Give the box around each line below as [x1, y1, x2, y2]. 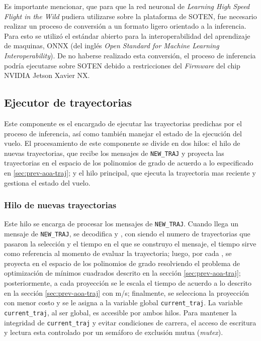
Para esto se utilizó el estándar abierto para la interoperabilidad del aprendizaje [4, 30, 250, 41]
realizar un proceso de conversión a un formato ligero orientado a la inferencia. [4, 21, 246, 31]
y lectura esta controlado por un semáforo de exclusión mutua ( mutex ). [4, 327, 223, 337]
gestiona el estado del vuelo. [4, 177, 91, 188]
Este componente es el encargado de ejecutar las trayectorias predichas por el [4, 118, 242, 128]
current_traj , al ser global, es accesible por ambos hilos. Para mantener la [4, 307, 237, 317]
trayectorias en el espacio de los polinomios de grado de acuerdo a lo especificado [4, 157, 253, 168]
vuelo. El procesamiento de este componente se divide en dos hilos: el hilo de [4, 138, 240, 148]
